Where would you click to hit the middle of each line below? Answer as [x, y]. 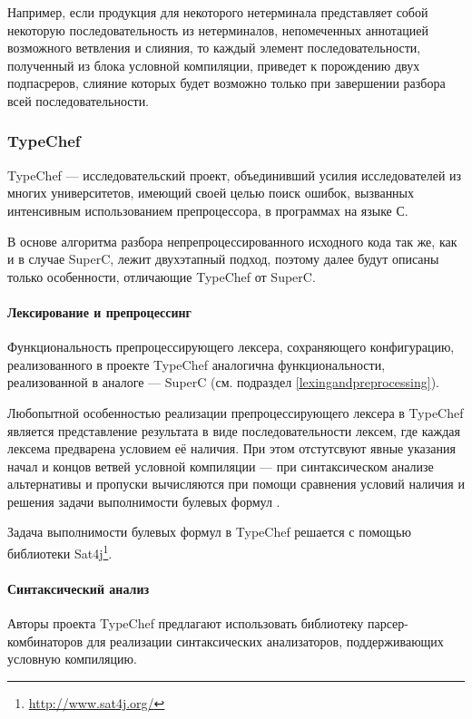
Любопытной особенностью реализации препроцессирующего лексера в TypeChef [236, 412]
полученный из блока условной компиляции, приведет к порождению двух [214, 65]
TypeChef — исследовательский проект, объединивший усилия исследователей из [235, 175]
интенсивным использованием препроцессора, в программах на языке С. [208, 210]
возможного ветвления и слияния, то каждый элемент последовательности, [214, 48]
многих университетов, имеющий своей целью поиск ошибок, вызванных [211, 193]
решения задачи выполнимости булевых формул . [144, 501]
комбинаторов [45, 641]
